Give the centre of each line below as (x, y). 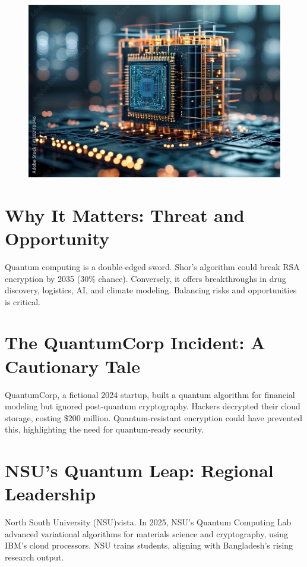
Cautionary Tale (72, 366)
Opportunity (57, 238)
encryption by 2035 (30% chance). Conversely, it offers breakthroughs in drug (145, 278)
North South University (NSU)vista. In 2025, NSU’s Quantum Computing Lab (148, 522)
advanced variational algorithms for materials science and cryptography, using (146, 533)
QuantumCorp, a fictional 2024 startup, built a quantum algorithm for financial (150, 394)
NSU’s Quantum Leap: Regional (139, 470)
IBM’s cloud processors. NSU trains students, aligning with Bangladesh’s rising (149, 545)
